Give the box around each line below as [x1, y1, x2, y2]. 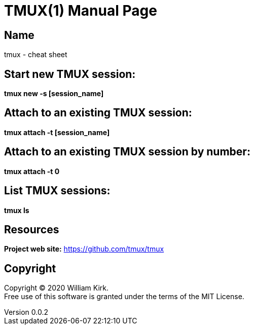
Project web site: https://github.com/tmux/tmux [4, 244, 164, 254]
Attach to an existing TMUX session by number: [4, 145, 250, 158]
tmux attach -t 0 [4, 167, 60, 176]
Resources [4, 223, 59, 236]
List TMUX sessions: [4, 184, 111, 197]
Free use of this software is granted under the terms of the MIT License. [4, 292, 244, 301]
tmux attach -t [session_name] [4, 128, 110, 137]
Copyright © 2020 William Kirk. [4, 283, 109, 293]
